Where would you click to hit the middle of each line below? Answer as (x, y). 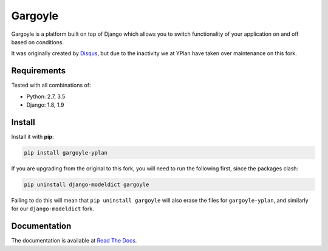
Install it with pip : (32, 136)
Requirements (39, 71)
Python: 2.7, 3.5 (46, 96)
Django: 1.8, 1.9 (45, 105)
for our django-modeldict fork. (53, 209)
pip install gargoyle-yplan (66, 152)
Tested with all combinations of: (51, 85)
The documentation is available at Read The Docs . (74, 241)
